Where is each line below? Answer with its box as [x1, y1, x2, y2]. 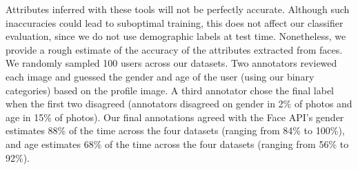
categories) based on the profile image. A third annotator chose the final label [6, 83, 334, 97]
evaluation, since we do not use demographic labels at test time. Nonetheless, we [6, 29, 346, 43]
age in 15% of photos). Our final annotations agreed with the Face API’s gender [6, 109, 344, 124]
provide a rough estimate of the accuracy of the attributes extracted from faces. [6, 42, 343, 56]
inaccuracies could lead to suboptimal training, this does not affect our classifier [6, 15, 344, 30]
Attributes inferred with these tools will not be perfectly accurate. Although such [6, 2, 350, 16]
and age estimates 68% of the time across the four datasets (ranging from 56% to [6, 136, 349, 151]
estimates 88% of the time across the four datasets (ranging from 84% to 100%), [6, 123, 345, 138]
